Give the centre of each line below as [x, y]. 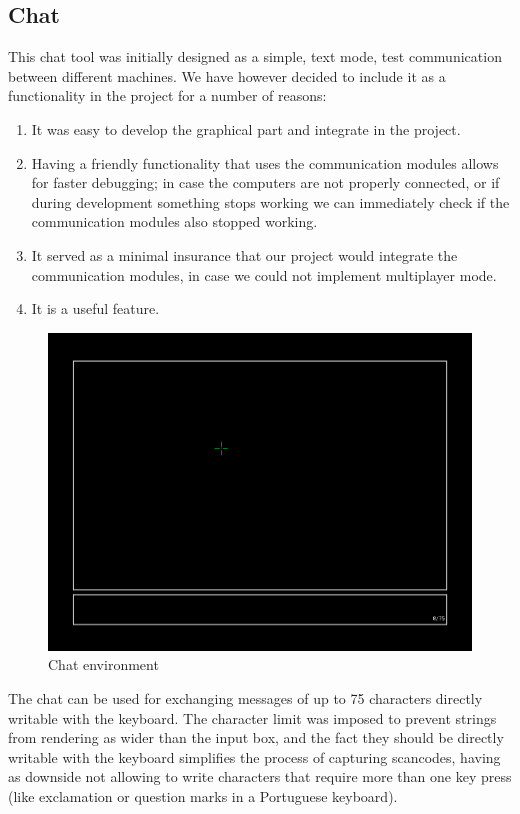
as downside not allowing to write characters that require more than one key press [260, 776]
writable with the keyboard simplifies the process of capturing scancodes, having [254, 756]
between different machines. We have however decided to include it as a [227, 75]
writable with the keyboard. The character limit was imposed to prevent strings [252, 717]
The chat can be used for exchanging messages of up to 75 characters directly [245, 697]
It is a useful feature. [95, 308]
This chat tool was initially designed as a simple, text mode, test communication [255, 56]
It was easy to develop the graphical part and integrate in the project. [246, 128]
